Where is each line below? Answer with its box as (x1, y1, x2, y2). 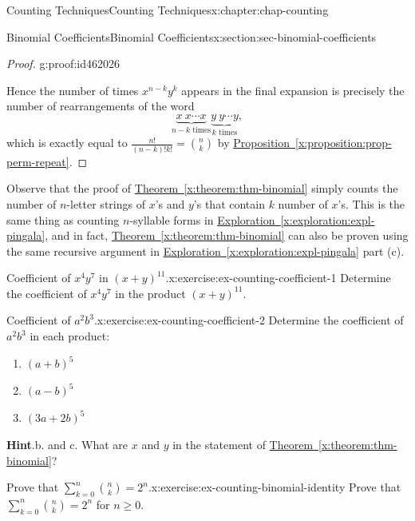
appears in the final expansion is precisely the (181, 82, 405, 98)
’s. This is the (338, 195, 405, 212)
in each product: (30, 328, 110, 344)
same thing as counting (6, 211, 120, 228)
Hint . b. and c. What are (6, 435, 128, 452)
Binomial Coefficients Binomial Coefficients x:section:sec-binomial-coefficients (6, 28, 377, 45)
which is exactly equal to (6, 134, 128, 151)
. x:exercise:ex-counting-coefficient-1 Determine (165, 269, 391, 286)
